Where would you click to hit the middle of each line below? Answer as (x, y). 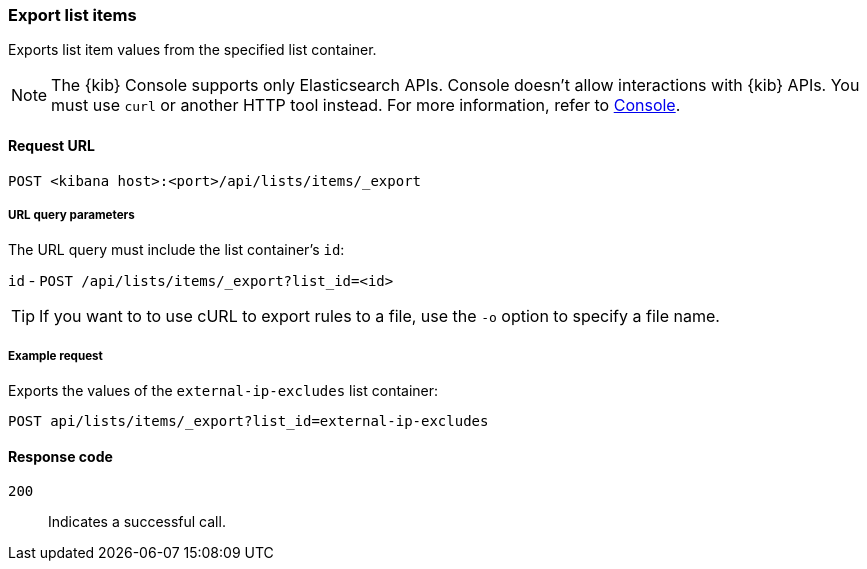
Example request (55, 355)
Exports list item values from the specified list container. (192, 50)
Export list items (72, 15)
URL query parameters (71, 214)
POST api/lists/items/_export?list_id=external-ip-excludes (248, 421)
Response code (60, 456)
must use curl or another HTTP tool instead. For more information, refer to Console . (366, 105)
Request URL (51, 145)
